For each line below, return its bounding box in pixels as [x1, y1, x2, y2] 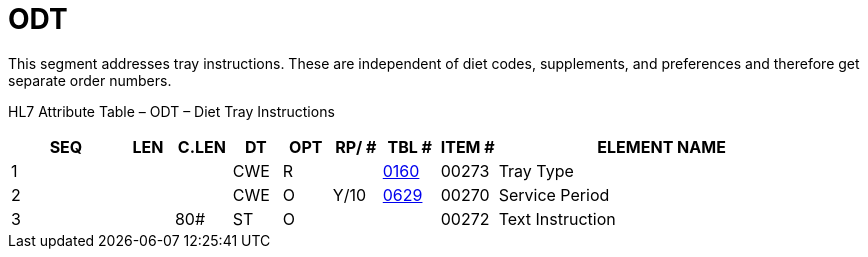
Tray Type [498, 160, 574, 181]
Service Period [498, 184, 610, 205]
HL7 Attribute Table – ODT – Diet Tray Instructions [8, 102, 335, 120]
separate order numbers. [8, 71, 172, 89]
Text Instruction [498, 208, 616, 229]
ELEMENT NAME [597, 136, 726, 157]
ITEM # [440, 136, 495, 157]
